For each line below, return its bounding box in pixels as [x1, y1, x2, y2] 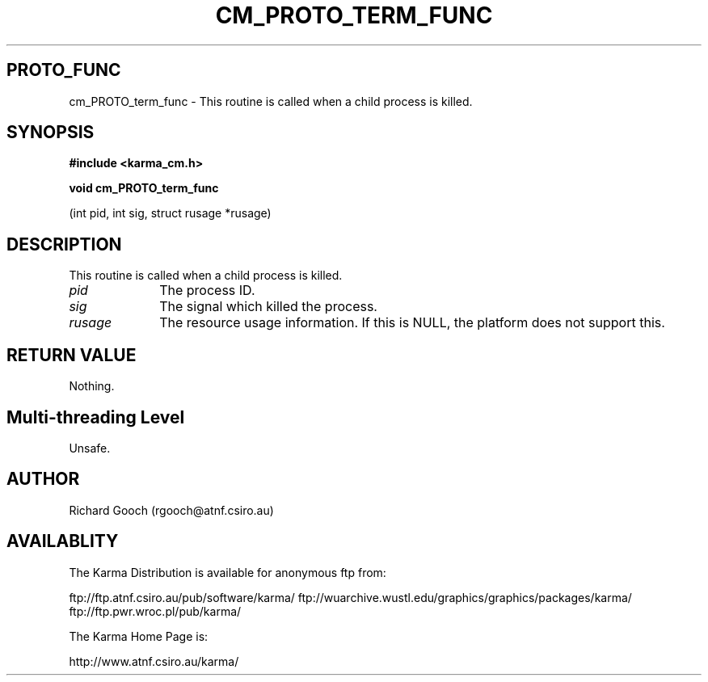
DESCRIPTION [6, 234, 122, 255]
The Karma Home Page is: [69, 629, 209, 643]
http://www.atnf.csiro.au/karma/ [69, 654, 239, 668]
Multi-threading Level [6, 406, 185, 427]
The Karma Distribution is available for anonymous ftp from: [69, 565, 386, 579]
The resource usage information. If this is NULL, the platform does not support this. [159, 314, 665, 331]
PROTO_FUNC [6, 60, 121, 81]
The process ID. [159, 282, 255, 299]
